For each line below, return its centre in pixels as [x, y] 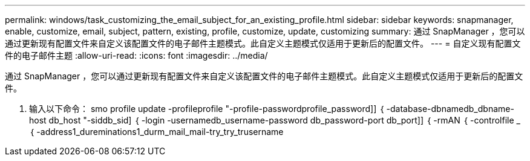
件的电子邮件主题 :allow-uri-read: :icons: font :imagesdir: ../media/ [136, 55]
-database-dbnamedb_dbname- [450, 109]
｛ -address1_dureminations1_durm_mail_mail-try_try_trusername [156, 132]
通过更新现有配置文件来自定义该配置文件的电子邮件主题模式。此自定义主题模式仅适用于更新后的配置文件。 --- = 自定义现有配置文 [263, 43]
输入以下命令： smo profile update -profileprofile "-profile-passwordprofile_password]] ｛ [207, 109]
